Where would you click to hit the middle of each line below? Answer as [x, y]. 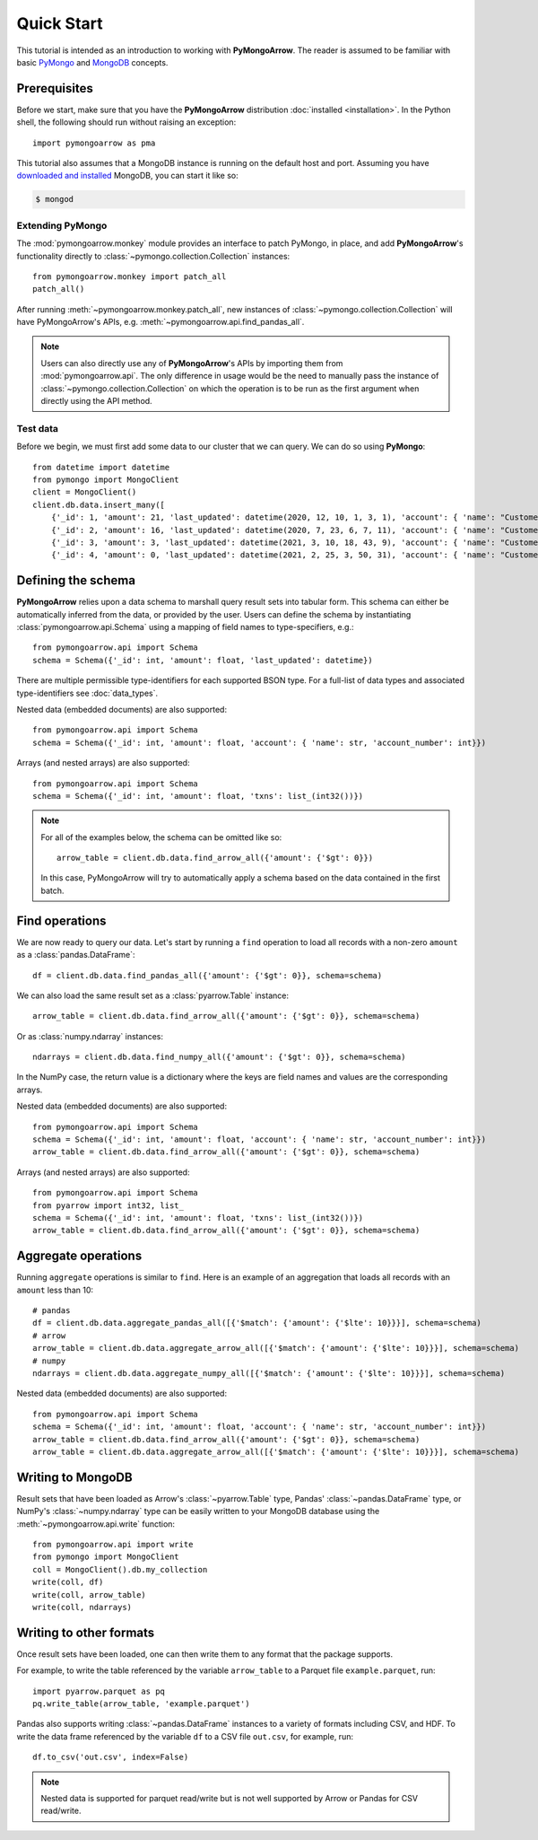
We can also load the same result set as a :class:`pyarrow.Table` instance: [152, 995]
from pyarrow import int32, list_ [108, 1205]
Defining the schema [76, 580]
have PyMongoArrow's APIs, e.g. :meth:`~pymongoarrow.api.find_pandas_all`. [161, 322]
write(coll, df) [68, 1582]
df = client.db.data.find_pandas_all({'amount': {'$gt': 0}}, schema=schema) [208, 975]
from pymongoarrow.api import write [113, 1545]
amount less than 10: [55, 1290]
